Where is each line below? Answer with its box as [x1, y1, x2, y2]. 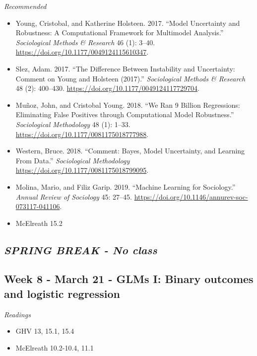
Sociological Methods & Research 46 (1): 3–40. [15, 37, 155, 47]
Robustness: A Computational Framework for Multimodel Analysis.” [15, 27, 224, 38]
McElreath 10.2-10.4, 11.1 [15, 342, 94, 353]
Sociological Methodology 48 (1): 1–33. [15, 119, 130, 129]
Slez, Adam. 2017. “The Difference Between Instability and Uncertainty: [15, 63, 235, 73]
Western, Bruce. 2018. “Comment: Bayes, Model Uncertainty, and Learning [15, 145, 245, 156]
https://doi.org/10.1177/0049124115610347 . [15, 47, 149, 57]
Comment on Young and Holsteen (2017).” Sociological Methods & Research [15, 73, 246, 83]
